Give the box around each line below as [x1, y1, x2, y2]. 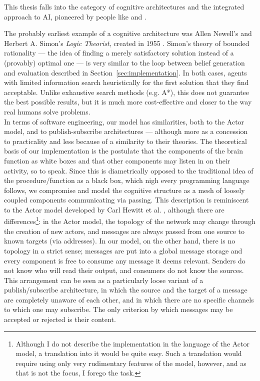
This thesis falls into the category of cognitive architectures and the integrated [4, 1, 244, 11]
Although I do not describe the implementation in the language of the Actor [15, 338, 250, 348]
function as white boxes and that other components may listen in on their [4, 155, 230, 165]
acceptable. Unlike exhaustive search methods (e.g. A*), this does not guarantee [4, 86, 249, 97]
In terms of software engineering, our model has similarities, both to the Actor [4, 116, 244, 126]
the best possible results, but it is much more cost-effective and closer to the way [4, 96, 252, 107]
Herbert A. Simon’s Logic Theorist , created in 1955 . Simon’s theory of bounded [4, 37, 249, 48]
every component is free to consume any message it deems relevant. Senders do [4, 255, 245, 265]
